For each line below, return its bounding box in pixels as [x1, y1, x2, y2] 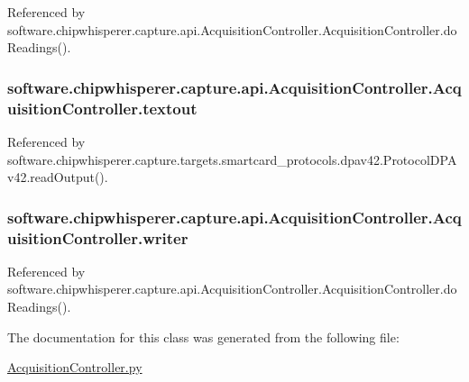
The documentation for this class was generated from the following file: [7, 327, 400, 346]
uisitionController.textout [7, 96, 198, 119]
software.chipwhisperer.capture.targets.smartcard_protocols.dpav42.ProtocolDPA [7, 150, 457, 168]
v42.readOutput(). [7, 168, 108, 186]
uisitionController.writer [7, 226, 189, 249]
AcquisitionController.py [7, 358, 143, 377]
